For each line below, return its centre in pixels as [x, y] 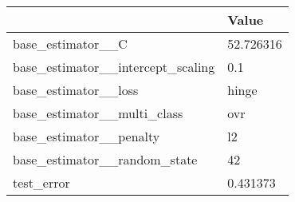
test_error [41, 182]
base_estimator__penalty [87, 136]
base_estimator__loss [76, 90]
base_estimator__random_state [105, 159]
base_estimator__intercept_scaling [114, 67]
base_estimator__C [70, 44]
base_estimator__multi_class [98, 113]
